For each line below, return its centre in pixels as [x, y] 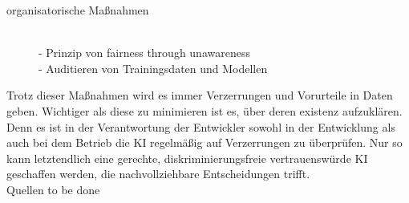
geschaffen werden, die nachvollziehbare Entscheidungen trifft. [158, 174]
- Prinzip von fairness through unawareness [144, 53]
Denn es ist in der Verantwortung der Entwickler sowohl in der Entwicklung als [201, 126]
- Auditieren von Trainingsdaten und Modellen [153, 68]
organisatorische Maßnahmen [78, 10]
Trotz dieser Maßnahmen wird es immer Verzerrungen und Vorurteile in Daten [200, 95]
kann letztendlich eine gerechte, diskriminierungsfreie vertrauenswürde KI [187, 158]
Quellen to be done [53, 189]
